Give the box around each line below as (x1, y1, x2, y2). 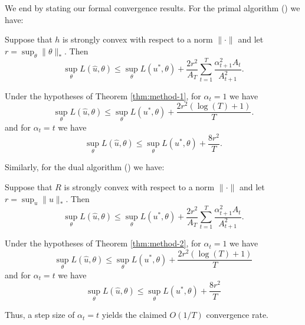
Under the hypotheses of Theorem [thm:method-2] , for (5, 237, 201, 249)
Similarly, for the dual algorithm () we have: (5, 161, 165, 173)
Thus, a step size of (5, 308, 75, 321)
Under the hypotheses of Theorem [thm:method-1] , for (5, 89, 201, 102)
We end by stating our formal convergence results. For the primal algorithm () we (5, 2, 300, 14)
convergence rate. (206, 308, 269, 321)
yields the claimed (101, 308, 167, 321)
